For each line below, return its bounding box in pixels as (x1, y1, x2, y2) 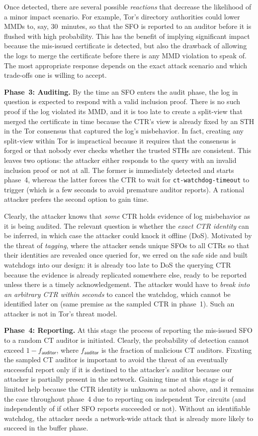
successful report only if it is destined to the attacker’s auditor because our (4, 364, 232, 374)
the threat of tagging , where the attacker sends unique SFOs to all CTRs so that (4, 240, 250, 250)
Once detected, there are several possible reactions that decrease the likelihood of (4, 1, 252, 11)
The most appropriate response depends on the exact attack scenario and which (4, 60, 247, 70)
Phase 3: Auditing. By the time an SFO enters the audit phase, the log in (4, 86, 238, 97)
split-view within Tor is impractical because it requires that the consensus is (4, 135, 236, 145)
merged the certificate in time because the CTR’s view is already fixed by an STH (4, 116, 255, 126)
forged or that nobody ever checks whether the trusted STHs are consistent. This (4, 145, 252, 155)
